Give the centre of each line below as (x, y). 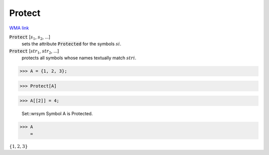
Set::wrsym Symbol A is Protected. (57, 114)
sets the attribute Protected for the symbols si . (71, 44)
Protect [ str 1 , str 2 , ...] (34, 51)
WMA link (19, 28)
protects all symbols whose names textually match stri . (79, 58)
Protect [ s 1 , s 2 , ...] (30, 37)
